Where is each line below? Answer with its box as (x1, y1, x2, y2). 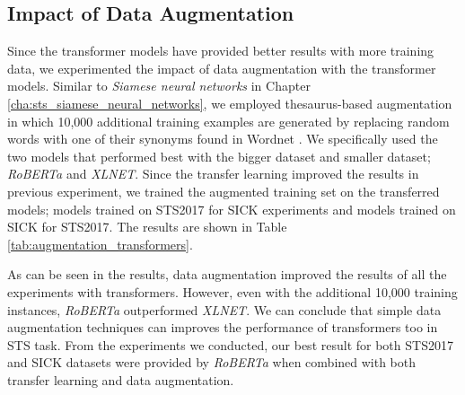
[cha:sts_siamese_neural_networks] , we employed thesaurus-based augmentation (7, 93, 452, 112)
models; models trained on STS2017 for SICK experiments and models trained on (7, 199, 456, 218)
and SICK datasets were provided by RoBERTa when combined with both (7, 353, 417, 372)
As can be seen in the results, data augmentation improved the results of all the (7, 265, 447, 284)
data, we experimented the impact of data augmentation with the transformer (7, 58, 436, 77)
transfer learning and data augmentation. (7, 370, 234, 389)
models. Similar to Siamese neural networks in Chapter (7, 76, 311, 95)
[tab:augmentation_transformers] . (7, 234, 193, 253)
